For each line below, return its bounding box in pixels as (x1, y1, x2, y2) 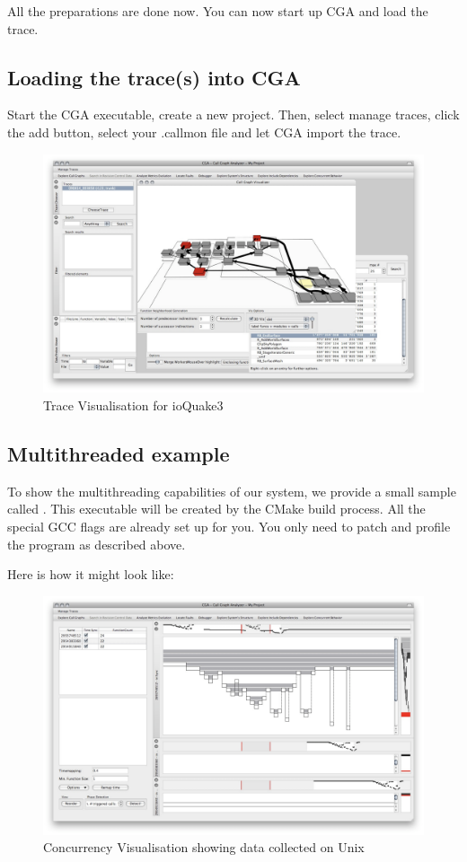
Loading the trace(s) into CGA (7, 63, 301, 91)
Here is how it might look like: (7, 565, 174, 584)
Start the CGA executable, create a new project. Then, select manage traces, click (7, 105, 460, 124)
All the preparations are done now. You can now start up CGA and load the (7, 2, 428, 20)
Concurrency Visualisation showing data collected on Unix (43, 838, 365, 857)
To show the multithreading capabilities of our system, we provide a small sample (7, 481, 456, 500)
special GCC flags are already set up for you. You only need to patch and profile (7, 516, 451, 535)
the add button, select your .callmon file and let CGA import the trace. (7, 122, 401, 141)
